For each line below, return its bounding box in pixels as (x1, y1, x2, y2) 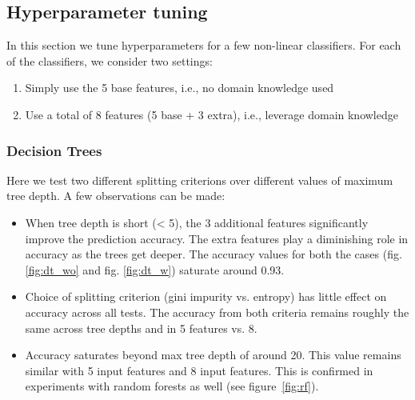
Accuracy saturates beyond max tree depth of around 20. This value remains (25, 346, 401, 363)
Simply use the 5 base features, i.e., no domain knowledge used (25, 79, 334, 96)
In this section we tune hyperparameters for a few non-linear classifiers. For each (6, 37, 401, 54)
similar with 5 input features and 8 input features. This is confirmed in (25, 362, 373, 378)
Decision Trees (6, 140, 102, 160)
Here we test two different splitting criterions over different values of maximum (6, 171, 393, 188)
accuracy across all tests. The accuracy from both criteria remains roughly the (25, 303, 409, 320)
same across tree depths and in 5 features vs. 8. (25, 319, 257, 336)
